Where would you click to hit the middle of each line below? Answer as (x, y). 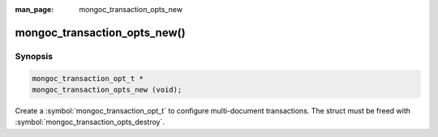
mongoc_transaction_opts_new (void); (107, 90)
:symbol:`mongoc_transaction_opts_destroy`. (90, 122)
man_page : (34, 9)
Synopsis (34, 56)
